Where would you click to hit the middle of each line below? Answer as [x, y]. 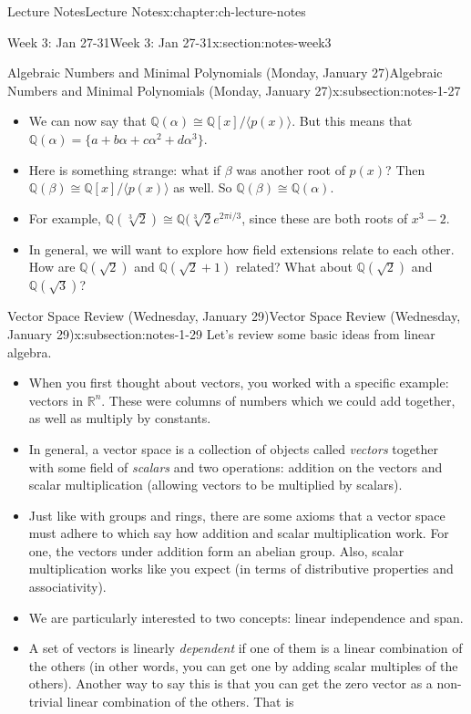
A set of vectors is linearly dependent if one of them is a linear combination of [246, 648]
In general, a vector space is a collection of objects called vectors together [233, 448]
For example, [65, 217]
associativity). [67, 587]
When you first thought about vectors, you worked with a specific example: [239, 383]
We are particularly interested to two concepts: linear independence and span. [246, 617]
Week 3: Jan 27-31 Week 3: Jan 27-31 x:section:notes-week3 [169, 41]
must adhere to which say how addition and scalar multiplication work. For [239, 533]
